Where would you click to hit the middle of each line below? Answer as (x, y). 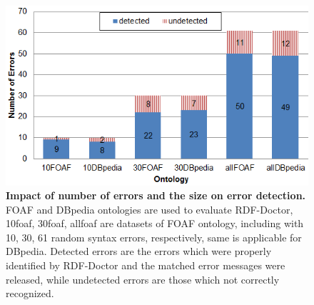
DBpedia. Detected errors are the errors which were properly (139, 251)
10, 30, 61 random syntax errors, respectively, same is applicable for (154, 237)
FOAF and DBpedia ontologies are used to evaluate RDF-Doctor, (150, 209)
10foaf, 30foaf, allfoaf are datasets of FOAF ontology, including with (155, 223)
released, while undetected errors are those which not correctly (143, 279)
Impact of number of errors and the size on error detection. (156, 195)
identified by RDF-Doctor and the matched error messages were (146, 265)
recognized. (30, 293)
